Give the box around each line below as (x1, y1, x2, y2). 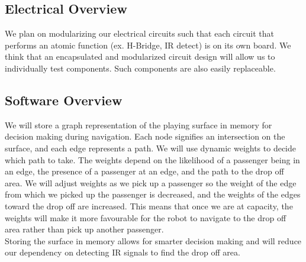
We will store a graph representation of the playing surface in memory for (5, 118, 272, 131)
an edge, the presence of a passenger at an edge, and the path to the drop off (5, 165, 284, 177)
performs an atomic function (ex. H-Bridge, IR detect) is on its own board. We (5, 38, 291, 51)
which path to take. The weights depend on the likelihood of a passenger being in (5, 153, 300, 166)
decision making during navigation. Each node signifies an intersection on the (5, 130, 285, 143)
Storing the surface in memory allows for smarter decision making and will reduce (5, 234, 302, 247)
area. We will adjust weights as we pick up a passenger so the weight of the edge (5, 176, 297, 189)
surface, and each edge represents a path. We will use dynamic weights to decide (5, 141, 296, 154)
